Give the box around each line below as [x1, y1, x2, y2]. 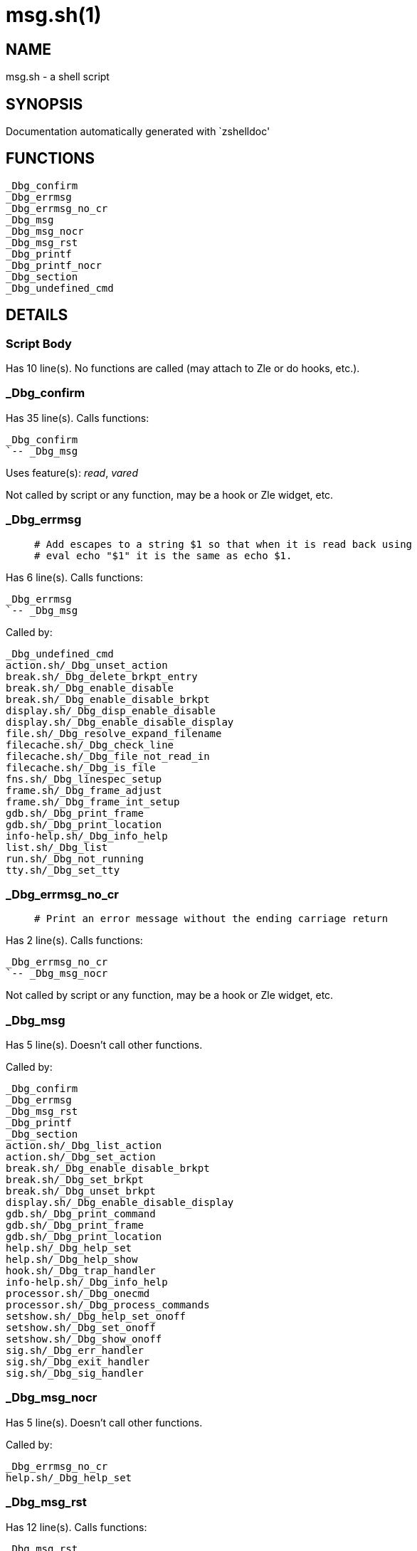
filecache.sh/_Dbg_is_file [6, 761, 156, 773]
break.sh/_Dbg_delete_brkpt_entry [6, 670, 198, 682]
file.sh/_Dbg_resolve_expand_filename [6, 727, 222, 739]
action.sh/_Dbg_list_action [6, 1140, 162, 1152]
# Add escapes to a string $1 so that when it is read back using [34, 538, 413, 550]
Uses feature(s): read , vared [6, 466, 139, 479]
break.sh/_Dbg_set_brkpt [6, 1174, 144, 1186]
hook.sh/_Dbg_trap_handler [6, 1265, 156, 1277]
